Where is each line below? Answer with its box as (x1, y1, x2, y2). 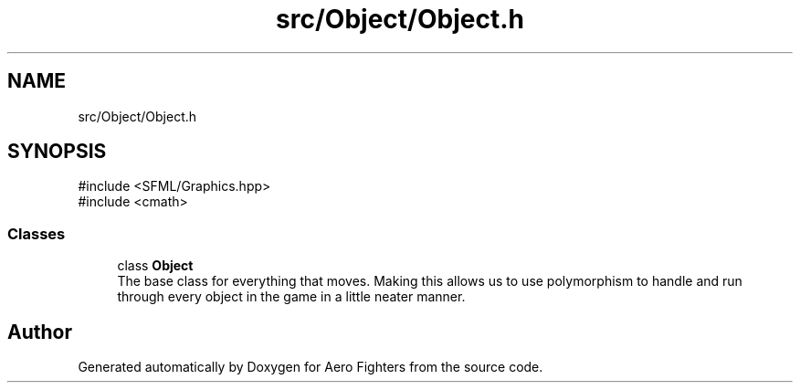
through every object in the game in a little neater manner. (117, 289, 466, 305)
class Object (117, 258, 194, 274)
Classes (7, 224, 66, 243)
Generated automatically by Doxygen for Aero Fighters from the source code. (78, 359, 543, 375)
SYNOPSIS (7, 140, 107, 163)
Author (7, 320, 72, 343)
